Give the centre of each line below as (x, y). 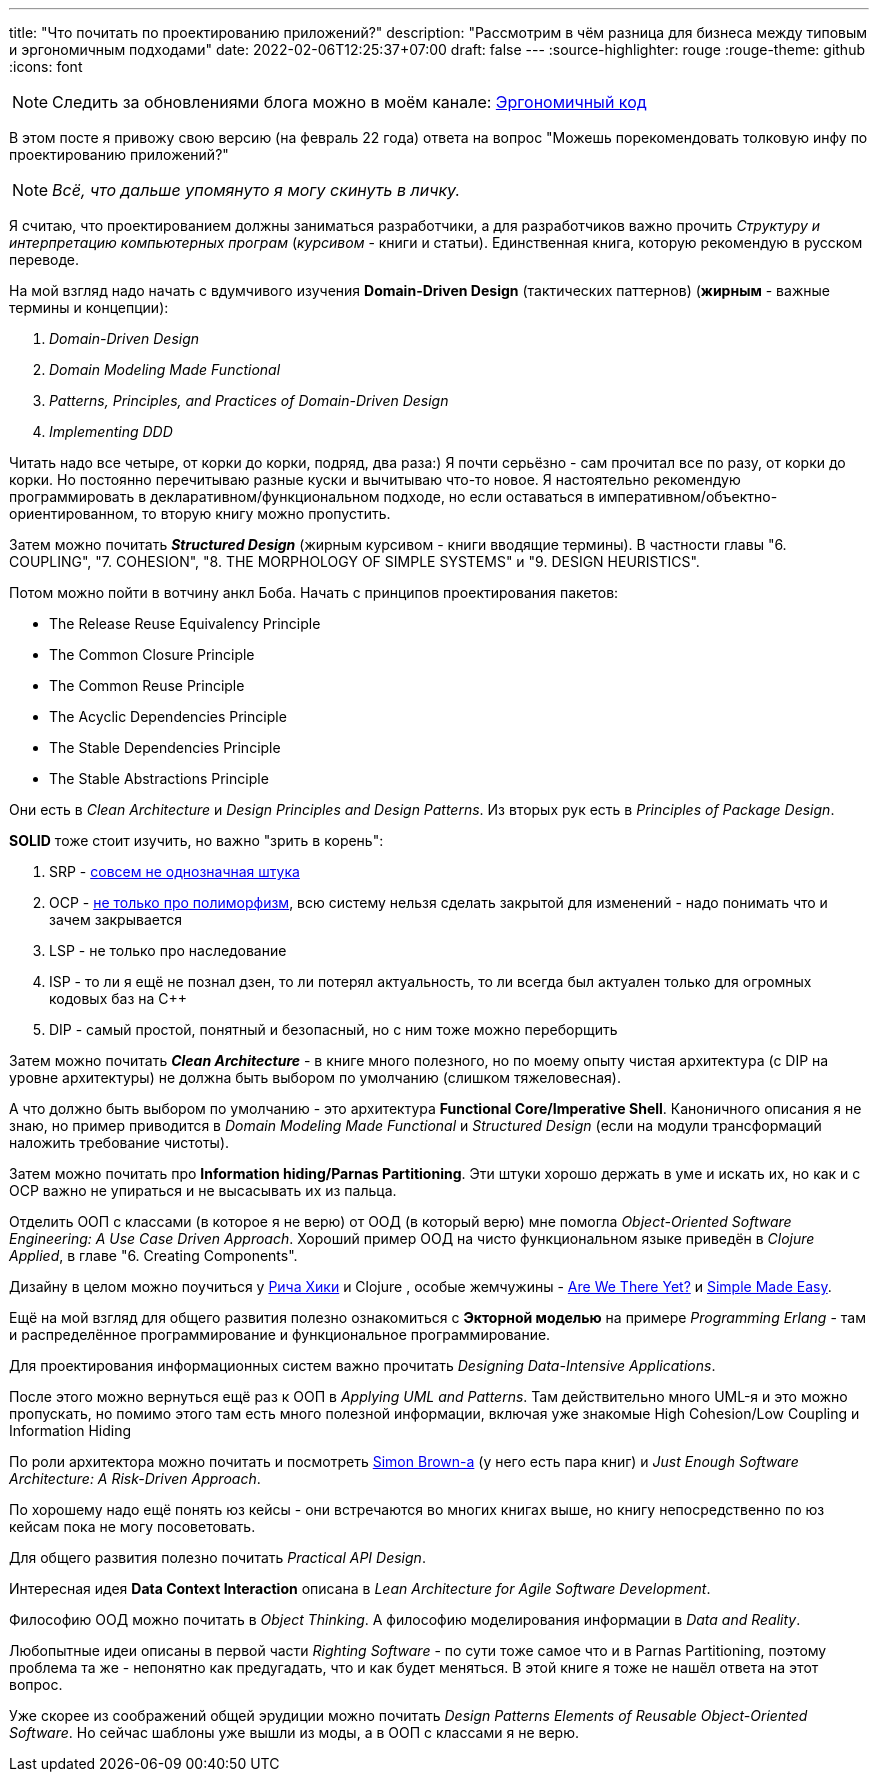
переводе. (44, 259)
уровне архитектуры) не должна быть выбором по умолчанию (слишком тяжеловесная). (315, 1077)
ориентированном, (74, 513)
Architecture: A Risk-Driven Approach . (135, 1478)
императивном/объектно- (688, 496)
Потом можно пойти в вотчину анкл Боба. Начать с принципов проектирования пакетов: (314, 592)
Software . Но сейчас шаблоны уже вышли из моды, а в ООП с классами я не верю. (294, 1732)
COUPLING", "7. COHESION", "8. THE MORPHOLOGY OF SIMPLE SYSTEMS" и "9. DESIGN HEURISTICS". (354, 561)
